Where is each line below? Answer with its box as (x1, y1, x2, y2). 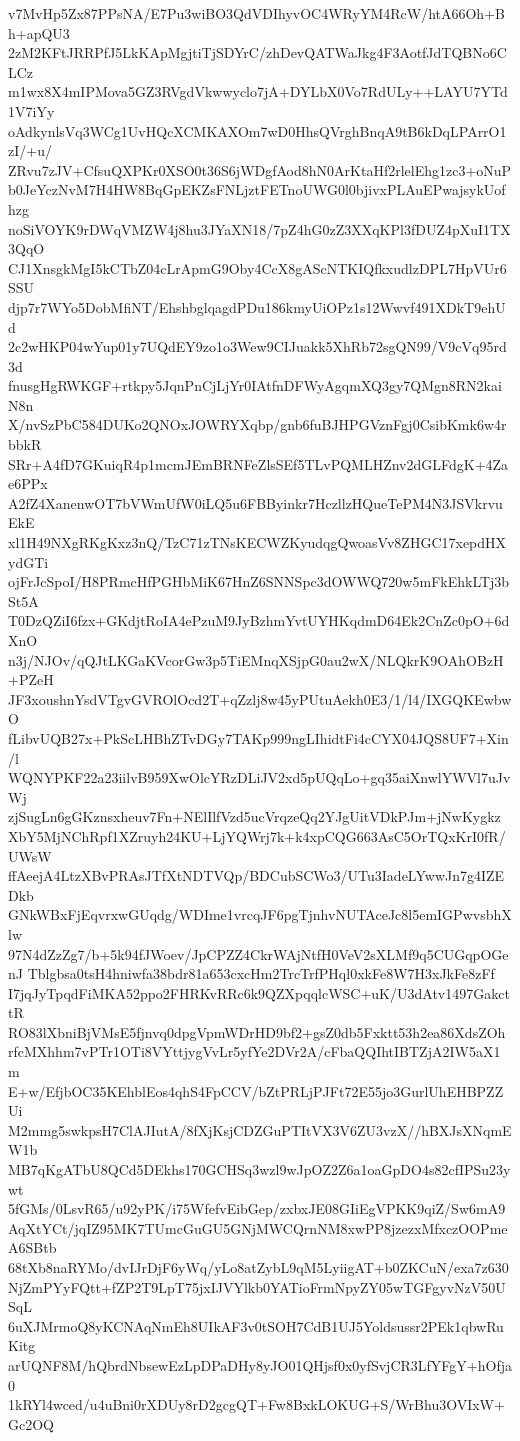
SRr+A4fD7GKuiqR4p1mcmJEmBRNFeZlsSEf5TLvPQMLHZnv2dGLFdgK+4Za (8, 453, 509, 474)
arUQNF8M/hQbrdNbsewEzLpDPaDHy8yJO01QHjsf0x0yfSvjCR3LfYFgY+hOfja (8, 1354, 512, 1375)
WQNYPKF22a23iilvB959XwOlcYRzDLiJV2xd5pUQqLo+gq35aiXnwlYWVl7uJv (8, 767, 511, 788)
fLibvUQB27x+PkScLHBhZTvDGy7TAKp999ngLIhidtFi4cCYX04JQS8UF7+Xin (8, 727, 509, 748)
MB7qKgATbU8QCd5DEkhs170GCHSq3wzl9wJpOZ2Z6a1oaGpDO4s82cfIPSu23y (8, 1159, 511, 1180)
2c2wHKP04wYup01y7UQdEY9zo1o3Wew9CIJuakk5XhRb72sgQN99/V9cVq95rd (8, 336, 507, 357)
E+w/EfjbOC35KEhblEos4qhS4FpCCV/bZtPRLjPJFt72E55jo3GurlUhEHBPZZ (8, 1080, 504, 1101)
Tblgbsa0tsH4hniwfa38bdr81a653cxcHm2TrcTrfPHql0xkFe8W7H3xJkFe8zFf (27, 963, 495, 984)
